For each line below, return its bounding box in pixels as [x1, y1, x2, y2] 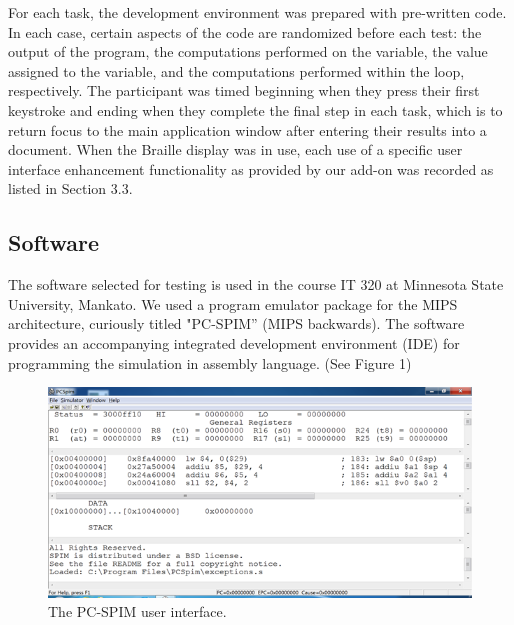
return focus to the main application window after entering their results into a [8, 119, 487, 140]
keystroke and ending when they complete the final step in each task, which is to [8, 99, 503, 120]
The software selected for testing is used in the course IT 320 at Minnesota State [8, 274, 504, 295]
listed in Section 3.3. [8, 178, 133, 199]
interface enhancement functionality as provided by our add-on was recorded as [8, 158, 494, 179]
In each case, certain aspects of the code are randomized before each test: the [8, 21, 482, 42]
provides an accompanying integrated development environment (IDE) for [8, 332, 460, 353]
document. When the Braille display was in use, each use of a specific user [8, 139, 463, 160]
